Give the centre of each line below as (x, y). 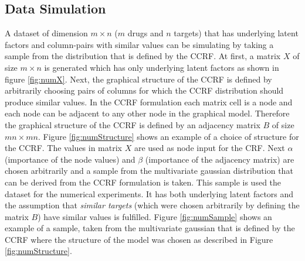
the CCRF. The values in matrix (63, 148)
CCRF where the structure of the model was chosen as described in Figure (139, 239)
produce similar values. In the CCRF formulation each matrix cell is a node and (149, 102)
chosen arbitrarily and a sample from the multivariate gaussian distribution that (149, 171)
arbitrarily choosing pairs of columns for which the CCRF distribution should (144, 90)
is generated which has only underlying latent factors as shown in (162, 67)
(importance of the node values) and (70, 159)
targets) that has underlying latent (236, 33)
